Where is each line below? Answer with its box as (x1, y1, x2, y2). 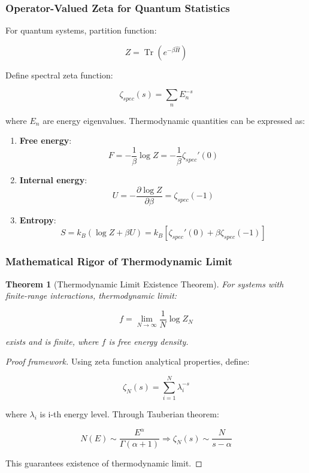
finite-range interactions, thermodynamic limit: (5, 289, 177, 302)
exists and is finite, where (5, 335, 99, 347)
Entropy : (19, 213, 56, 226)
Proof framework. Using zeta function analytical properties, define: (5, 355, 250, 368)
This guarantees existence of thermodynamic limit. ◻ (5, 457, 202, 469)
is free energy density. (108, 335, 189, 347)
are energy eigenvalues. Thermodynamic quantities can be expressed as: (43, 114, 305, 126)
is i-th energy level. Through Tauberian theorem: (40, 408, 219, 420)
